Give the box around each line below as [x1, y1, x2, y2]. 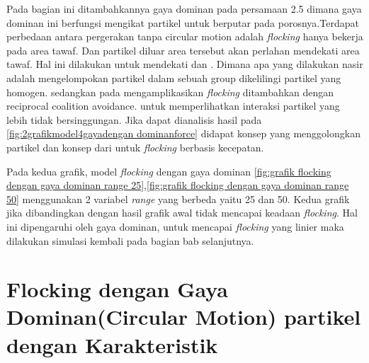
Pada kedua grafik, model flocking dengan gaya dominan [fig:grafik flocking [6, 163, 331, 178]
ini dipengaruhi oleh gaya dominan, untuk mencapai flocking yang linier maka [6, 219, 344, 234]
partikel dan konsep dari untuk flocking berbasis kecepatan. [6, 139, 264, 154]
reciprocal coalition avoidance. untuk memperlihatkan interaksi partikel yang [6, 98, 340, 113]
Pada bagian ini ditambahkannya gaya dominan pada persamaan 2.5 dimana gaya [6, 1, 362, 16]
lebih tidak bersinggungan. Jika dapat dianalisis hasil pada [6, 112, 262, 127]
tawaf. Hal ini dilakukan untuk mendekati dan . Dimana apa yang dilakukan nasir [6, 57, 363, 71]
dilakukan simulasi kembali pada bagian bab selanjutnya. [6, 233, 254, 248]
